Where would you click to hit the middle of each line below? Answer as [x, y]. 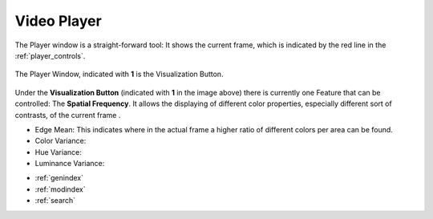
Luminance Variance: [70, 164]
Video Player [58, 21]
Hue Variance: [58, 152]
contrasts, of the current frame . [68, 115]
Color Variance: [61, 141]
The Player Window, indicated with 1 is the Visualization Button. [119, 74]
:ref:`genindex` [59, 178]
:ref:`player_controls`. [50, 55]
